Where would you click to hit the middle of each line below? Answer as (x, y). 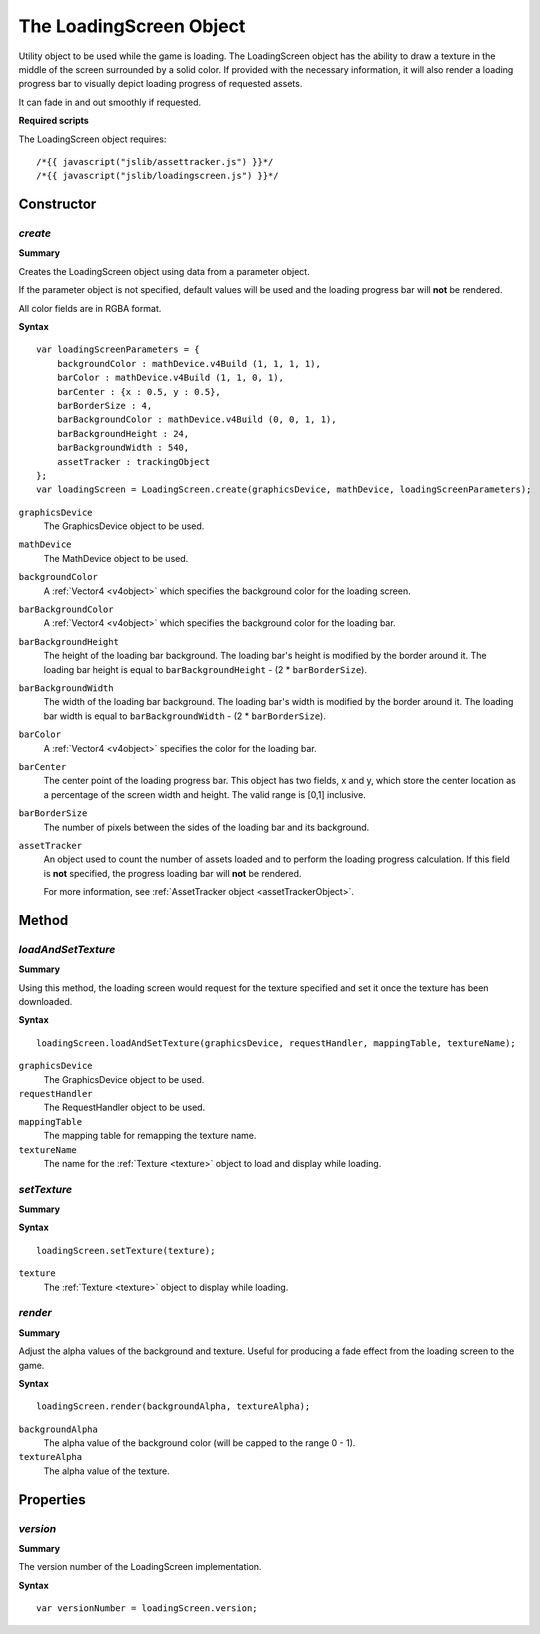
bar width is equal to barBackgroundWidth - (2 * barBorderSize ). (185, 716)
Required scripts (53, 121)
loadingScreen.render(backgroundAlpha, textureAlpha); (173, 1406)
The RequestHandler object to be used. (124, 1107)
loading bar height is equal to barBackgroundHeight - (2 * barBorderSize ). (205, 669)
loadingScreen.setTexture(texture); (126, 1250)
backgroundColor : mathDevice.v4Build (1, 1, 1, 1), (189, 363)
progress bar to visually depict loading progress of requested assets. (160, 84)
